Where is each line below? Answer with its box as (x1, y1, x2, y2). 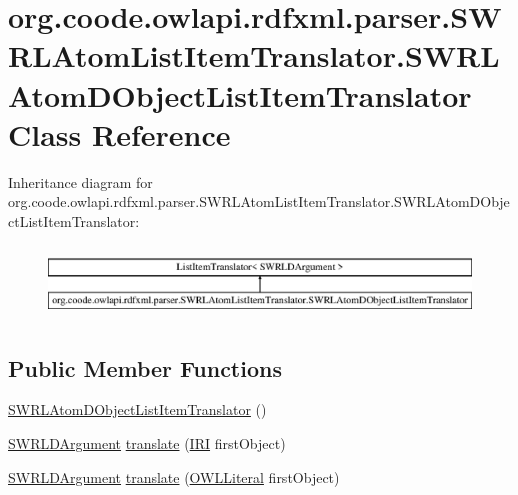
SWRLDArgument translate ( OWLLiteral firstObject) (8, 466, 340, 487)
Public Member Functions (8, 352, 282, 383)
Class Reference (8, 113, 231, 154)
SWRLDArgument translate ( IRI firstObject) (8, 432, 286, 453)
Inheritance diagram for (8, 171, 153, 192)
